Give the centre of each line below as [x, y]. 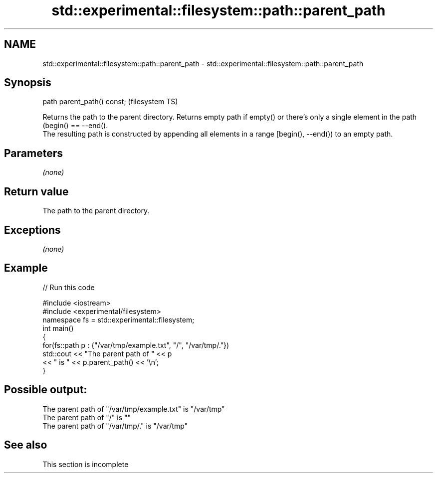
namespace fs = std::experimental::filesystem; [118, 319]
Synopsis [28, 83]
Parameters [33, 153]
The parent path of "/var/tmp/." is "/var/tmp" [115, 426]
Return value [36, 191]
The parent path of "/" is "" [87, 417]
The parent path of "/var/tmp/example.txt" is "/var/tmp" [134, 409]
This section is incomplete [86, 464]
